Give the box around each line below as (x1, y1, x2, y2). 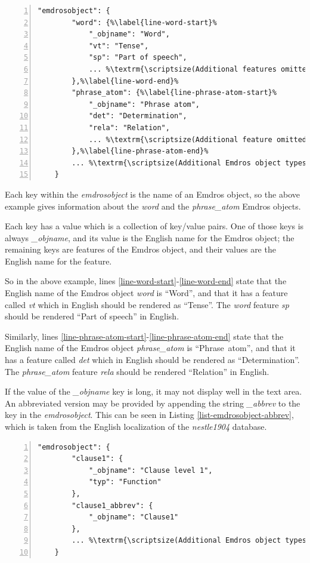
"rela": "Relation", (88, 123, 170, 132)
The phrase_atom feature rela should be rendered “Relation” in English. (5, 365, 269, 377)
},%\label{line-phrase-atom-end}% (72, 147, 209, 156)
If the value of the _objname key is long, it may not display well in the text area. (5, 385, 302, 398)
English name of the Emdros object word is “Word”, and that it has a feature (5, 287, 288, 299)
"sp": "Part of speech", (88, 53, 187, 62)
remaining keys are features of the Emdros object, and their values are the (5, 243, 276, 256)
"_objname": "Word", (88, 30, 170, 39)
